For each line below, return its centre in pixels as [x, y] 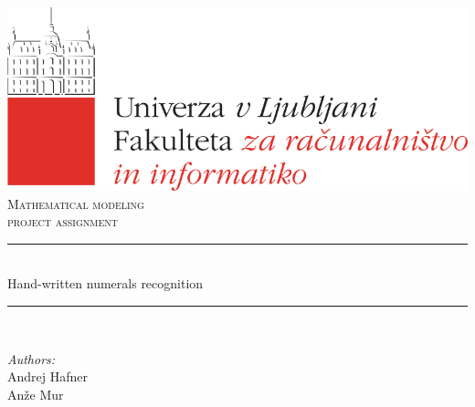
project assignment [63, 221]
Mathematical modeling [76, 203]
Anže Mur [36, 394]
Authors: [32, 358]
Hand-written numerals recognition [106, 283]
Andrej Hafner [47, 376]
